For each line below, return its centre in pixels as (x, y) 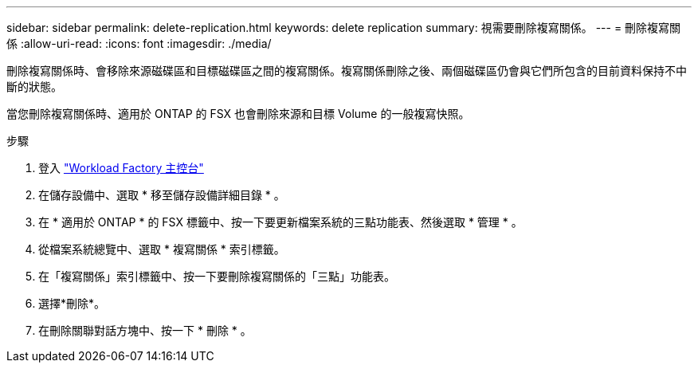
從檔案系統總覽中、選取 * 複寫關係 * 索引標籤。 (162, 249)
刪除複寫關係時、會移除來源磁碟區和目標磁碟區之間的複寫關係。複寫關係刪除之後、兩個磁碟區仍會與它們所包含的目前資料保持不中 (347, 71)
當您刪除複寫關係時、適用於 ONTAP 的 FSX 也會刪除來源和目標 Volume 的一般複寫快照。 (238, 114)
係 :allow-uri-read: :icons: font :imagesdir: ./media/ (139, 43)
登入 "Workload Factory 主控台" (121, 168)
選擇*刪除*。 (72, 303)
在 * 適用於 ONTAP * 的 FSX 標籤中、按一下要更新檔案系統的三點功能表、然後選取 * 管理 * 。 (280, 222)
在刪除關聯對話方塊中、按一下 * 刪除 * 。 (145, 330)
